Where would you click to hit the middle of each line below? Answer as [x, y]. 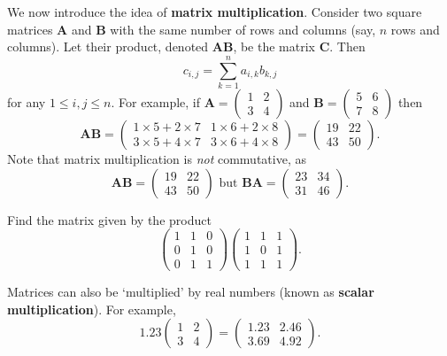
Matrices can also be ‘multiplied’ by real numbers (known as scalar [191, 292]
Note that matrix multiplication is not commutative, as [157, 158]
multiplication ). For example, [92, 309]
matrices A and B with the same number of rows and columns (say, [192, 29]
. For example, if [156, 101]
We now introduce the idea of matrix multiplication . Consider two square [215, 12]
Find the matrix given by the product [109, 219]
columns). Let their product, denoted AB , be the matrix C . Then [186, 46]
